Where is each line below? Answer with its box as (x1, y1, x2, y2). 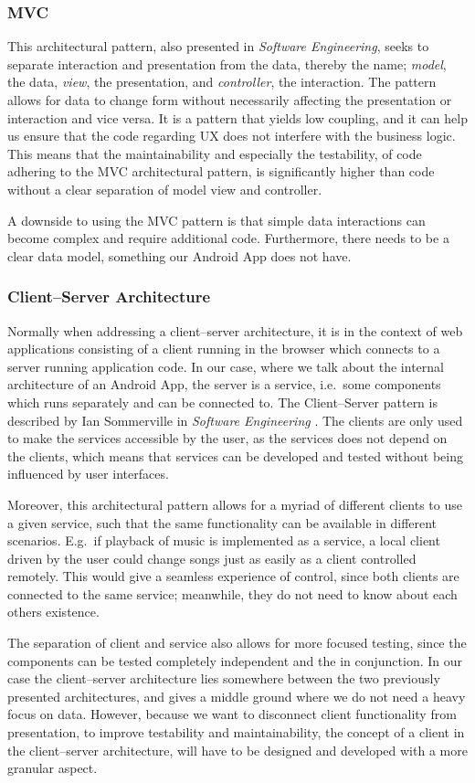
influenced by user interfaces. (7, 464, 169, 483)
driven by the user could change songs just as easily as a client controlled (7, 548, 417, 567)
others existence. (7, 602, 100, 621)
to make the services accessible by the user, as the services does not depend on (7, 429, 448, 448)
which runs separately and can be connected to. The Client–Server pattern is (7, 392, 438, 411)
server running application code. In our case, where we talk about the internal (7, 356, 444, 376)
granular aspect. (7, 758, 98, 778)
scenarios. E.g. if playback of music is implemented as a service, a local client (7, 531, 440, 550)
